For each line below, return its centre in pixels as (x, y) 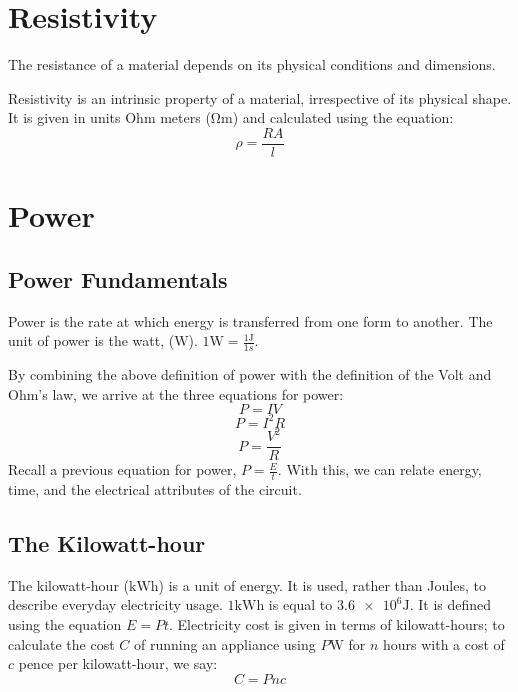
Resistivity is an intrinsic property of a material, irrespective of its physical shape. (260, 97)
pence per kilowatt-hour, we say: (118, 663)
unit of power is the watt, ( (91, 340)
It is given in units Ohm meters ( (109, 117)
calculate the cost (61, 643)
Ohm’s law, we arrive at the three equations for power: (176, 393)
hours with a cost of (443, 643)
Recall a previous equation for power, (122, 469)
